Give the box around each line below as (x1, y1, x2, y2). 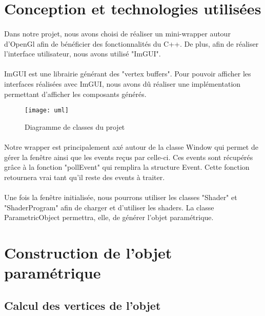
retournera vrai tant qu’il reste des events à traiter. (4, 171, 165, 182)
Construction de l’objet (4, 242, 172, 263)
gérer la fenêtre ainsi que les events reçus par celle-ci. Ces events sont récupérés (4, 151, 253, 162)
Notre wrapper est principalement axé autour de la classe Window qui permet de (4, 141, 258, 152)
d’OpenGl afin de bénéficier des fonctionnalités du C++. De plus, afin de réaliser (4, 38, 259, 49)
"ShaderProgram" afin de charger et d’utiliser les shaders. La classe (4, 202, 214, 212)
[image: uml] (25, 107, 69, 114)
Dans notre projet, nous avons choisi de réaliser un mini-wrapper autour (4, 28, 231, 38)
